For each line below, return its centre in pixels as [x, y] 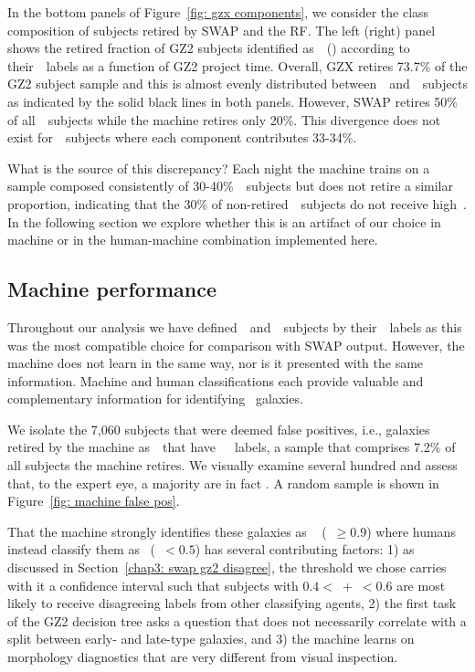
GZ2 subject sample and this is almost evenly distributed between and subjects [237, 84]
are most [421, 585]
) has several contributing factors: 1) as [305, 549]
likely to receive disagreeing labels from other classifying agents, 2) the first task [232, 603]
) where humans [411, 531]
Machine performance [112, 289]
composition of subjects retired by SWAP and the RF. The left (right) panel [222, 30]
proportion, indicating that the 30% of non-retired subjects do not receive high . [237, 203]
